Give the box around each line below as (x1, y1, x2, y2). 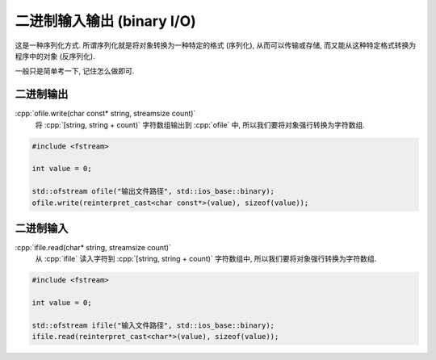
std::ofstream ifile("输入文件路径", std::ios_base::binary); (31, 321, 275, 330)
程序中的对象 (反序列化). (15, 51, 96, 61)
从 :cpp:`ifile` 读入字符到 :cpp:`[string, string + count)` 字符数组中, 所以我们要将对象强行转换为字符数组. (35, 254, 377, 264)
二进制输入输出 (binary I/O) (15, 12, 197, 30)
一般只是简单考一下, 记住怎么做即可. (15, 66, 135, 76)
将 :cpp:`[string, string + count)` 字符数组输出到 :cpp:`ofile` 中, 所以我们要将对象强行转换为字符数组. (35, 119, 365, 129)
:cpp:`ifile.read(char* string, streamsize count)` (15, 243, 171, 253)
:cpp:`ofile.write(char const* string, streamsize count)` (15, 109, 196, 119)
